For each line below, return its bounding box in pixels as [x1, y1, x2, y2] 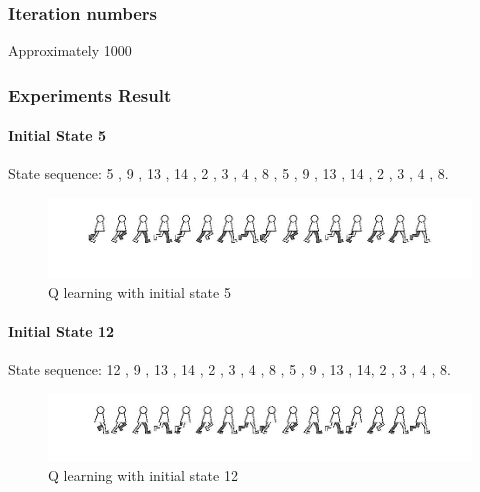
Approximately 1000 [8, 40, 132, 61]
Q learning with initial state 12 [48, 465, 238, 485]
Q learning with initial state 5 [48, 281, 231, 302]
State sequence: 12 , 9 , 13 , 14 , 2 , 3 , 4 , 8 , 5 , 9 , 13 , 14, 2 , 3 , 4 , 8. [8, 359, 451, 380]
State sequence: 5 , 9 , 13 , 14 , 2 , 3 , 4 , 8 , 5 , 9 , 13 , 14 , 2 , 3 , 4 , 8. [8, 163, 449, 184]
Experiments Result [8, 82, 172, 107]
